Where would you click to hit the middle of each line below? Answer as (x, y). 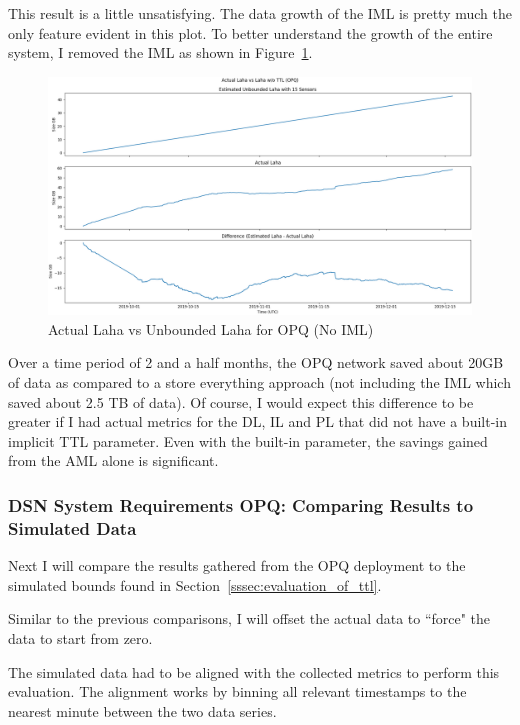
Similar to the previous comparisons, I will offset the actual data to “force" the (249, 618)
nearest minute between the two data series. (142, 710)
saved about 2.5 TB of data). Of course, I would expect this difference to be (241, 401)
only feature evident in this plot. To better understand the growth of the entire (250, 32)
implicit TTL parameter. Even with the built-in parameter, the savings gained (248, 440)
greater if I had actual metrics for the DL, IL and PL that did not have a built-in (258, 421)
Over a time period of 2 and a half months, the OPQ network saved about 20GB (256, 362)
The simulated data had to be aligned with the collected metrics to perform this (254, 671)
